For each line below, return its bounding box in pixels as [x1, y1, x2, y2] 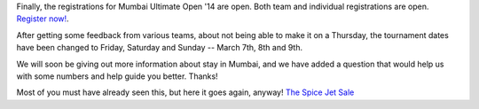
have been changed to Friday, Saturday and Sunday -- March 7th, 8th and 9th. [16, 43, 303, 53]
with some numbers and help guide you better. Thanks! [16, 71, 218, 82]
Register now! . [16, 13, 70, 24]
